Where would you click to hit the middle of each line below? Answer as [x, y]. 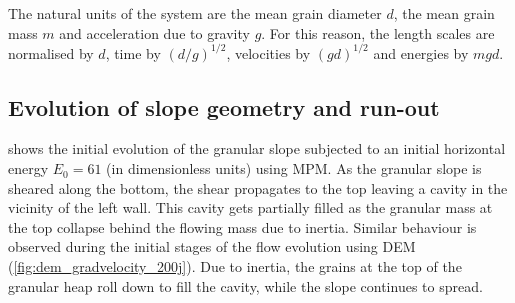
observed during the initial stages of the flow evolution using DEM [212, 246]
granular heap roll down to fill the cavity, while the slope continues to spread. [245, 285]
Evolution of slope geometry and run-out [224, 106]
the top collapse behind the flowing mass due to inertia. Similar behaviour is [242, 226]
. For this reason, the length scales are [378, 32]
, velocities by [268, 52]
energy [28, 168]
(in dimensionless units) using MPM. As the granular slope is [294, 168]
